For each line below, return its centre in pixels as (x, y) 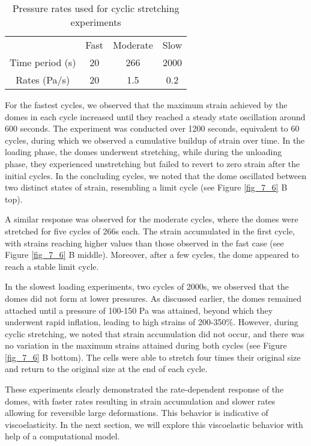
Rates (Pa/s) (43, 80)
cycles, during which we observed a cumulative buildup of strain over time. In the (155, 140)
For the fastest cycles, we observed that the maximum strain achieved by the (146, 105)
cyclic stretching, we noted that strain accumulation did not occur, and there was (155, 333)
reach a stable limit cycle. (52, 266)
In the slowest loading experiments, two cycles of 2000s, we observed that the (147, 286)
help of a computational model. (62, 436)
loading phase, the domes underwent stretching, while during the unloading (143, 152)
